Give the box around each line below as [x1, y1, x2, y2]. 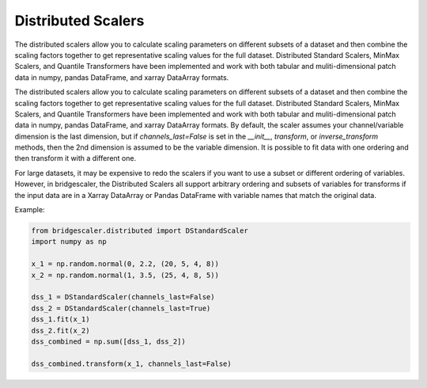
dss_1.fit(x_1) [31, 315, 90, 324]
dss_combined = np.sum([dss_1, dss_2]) [31, 337, 186, 346]
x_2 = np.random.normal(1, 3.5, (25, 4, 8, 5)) [31, 270, 219, 280]
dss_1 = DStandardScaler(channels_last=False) [31, 293, 215, 302]
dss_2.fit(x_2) [31, 325, 90, 335]
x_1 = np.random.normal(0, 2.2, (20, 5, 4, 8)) [31, 260, 219, 268]
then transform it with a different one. [14, 154, 137, 163]
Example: [14, 205, 45, 215]
